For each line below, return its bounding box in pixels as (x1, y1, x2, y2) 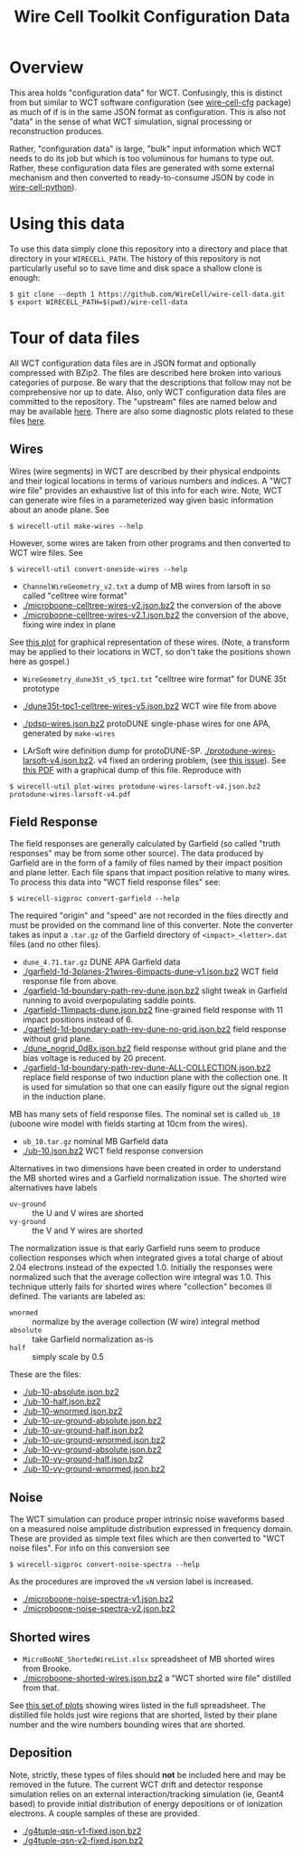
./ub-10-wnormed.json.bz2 (22, 1406, 123, 1417)
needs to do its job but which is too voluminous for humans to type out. (9, 152, 274, 164)
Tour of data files (9, 328, 140, 349)
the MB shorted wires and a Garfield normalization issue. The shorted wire (9, 1172, 287, 1183)
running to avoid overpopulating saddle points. (22, 995, 196, 1006)
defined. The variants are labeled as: (9, 1291, 147, 1302)
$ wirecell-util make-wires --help (9, 521, 144, 531)
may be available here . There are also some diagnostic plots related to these (9, 406, 294, 416)
